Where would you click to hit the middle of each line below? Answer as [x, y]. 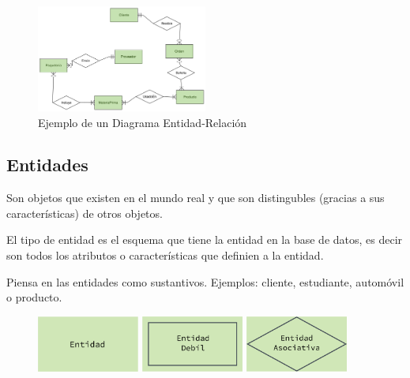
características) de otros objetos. [85, 213]
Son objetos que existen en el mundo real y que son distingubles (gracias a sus [196, 198]
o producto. [34, 297]
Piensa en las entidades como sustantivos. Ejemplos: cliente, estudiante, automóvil [205, 281]
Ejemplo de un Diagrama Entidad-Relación [143, 122]
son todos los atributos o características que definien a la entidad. [165, 255]
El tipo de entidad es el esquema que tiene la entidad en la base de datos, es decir [205, 240]
